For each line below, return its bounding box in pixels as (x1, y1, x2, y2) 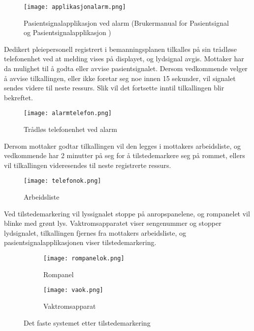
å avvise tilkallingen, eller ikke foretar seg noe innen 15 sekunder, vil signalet (4, 73, 236, 83)
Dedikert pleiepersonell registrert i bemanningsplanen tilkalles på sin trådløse (4, 43, 237, 54)
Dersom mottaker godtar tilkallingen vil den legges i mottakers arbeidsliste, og (4, 140, 241, 151)
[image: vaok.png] (43, 287, 103, 294)
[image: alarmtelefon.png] (24, 110, 112, 117)
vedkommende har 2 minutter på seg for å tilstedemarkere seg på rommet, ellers (4, 150, 245, 161)
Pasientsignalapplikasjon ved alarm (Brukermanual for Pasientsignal (24, 17, 229, 28)
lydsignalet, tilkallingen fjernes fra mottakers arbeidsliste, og (4, 227, 187, 238)
